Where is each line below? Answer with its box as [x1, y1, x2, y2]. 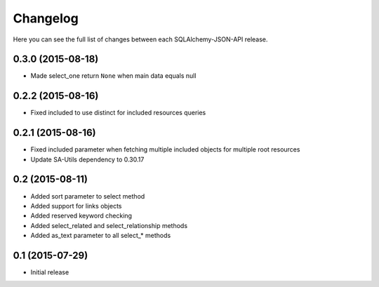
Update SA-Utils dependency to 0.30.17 [30, 155, 145, 163]
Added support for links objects [30, 201, 122, 210]
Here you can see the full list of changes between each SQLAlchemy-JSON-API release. [13, 35, 268, 44]
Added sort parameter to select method [30, 192, 145, 200]
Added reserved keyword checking [30, 211, 133, 220]
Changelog [13, 11, 79, 26]
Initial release [30, 268, 69, 276]
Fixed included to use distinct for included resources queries [30, 109, 206, 117]
